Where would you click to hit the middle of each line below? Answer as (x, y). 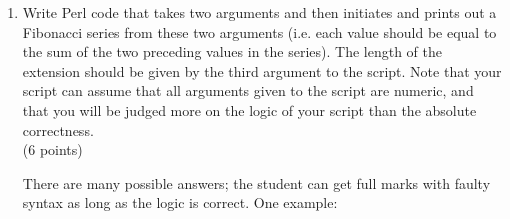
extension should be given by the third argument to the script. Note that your (262, 70)
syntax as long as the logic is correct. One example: (180, 202)
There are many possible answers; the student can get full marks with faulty (256, 182)
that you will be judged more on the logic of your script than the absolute (249, 109)
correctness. (58, 129)
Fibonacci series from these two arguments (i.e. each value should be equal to (259, 31)
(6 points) (52, 149)
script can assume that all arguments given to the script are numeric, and (248, 90)
